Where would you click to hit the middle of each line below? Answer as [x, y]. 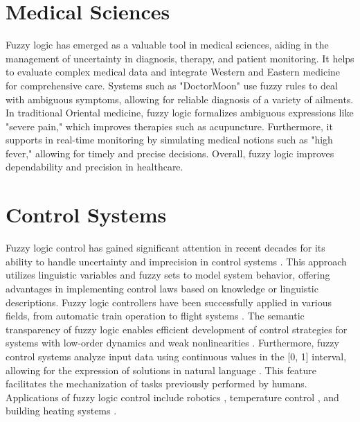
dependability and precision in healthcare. [94, 167]
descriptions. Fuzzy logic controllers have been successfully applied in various [169, 302]
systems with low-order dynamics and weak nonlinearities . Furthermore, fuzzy [172, 343]
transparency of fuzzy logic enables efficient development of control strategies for [177, 329]
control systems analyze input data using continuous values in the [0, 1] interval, [176, 356]
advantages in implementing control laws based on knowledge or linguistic [162, 288]
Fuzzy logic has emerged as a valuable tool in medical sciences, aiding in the [167, 45]
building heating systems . [61, 411]
